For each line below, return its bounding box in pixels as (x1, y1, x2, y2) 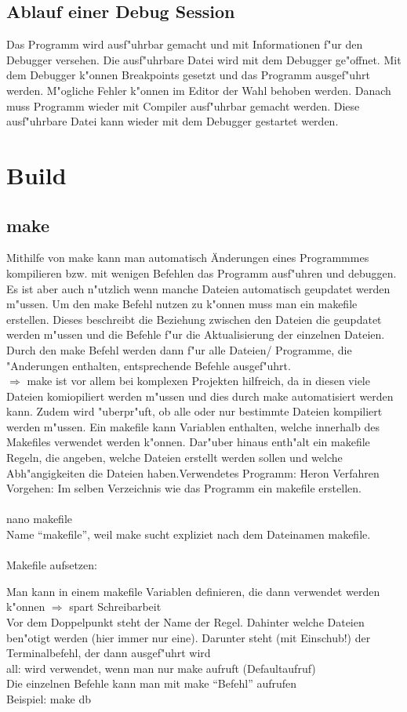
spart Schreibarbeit (69, 598, 162, 615)
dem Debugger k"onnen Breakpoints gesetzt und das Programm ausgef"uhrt (6, 67, 370, 83)
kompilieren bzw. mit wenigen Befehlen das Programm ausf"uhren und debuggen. (6, 264, 397, 281)
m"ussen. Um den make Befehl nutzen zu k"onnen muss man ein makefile (6, 296, 358, 312)
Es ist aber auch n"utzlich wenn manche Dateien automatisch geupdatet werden (6, 280, 391, 296)
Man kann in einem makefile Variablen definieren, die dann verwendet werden (6, 583, 380, 599)
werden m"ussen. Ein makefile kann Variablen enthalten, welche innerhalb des (6, 418, 380, 434)
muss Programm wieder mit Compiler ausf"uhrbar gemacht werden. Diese (6, 97, 360, 114)
